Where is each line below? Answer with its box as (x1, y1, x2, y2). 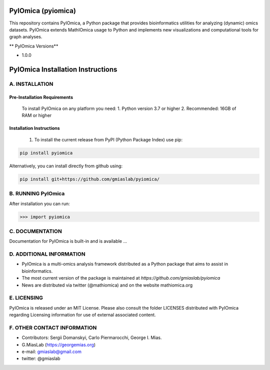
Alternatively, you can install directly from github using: (9, 163, 122, 169)
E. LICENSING (9, 295, 43, 302)
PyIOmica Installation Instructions (9, 65, 117, 73)
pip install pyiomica (19, 150, 73, 156)
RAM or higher (21, 112, 52, 118)
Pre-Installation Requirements (9, 94, 73, 100)
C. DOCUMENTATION (9, 228, 62, 235)
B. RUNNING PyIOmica (9, 190, 65, 197)
